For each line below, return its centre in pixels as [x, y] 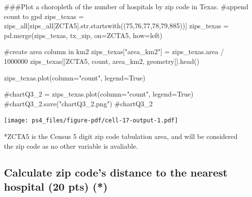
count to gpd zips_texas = [44, 16]
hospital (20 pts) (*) [56, 186]
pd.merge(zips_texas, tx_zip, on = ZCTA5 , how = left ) [83, 35]
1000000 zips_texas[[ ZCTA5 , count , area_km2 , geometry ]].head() [102, 61]
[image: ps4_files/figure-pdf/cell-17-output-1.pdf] [91, 121]
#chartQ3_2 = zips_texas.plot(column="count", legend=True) [99, 94]
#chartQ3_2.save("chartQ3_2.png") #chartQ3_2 [78, 103]
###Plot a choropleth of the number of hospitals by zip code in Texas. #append [126, 6]
